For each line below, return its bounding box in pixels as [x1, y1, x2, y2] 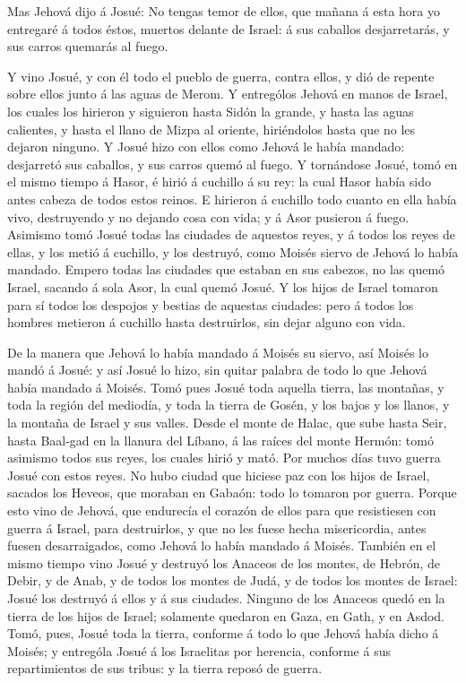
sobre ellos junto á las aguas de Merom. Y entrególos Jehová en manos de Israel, [7, 84, 448, 103]
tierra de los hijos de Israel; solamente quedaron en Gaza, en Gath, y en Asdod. [7, 606, 444, 625]
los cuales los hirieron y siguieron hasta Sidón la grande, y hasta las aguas [7, 101, 414, 120]
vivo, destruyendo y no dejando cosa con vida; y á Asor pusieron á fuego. [7, 207, 410, 226]
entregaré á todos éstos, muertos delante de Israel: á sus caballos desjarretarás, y [7, 19, 450, 38]
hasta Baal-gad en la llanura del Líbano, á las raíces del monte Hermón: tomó [7, 430, 434, 449]
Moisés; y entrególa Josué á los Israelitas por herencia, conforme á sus [7, 641, 391, 660]
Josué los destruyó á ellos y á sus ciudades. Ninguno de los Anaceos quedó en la [7, 589, 445, 607]
